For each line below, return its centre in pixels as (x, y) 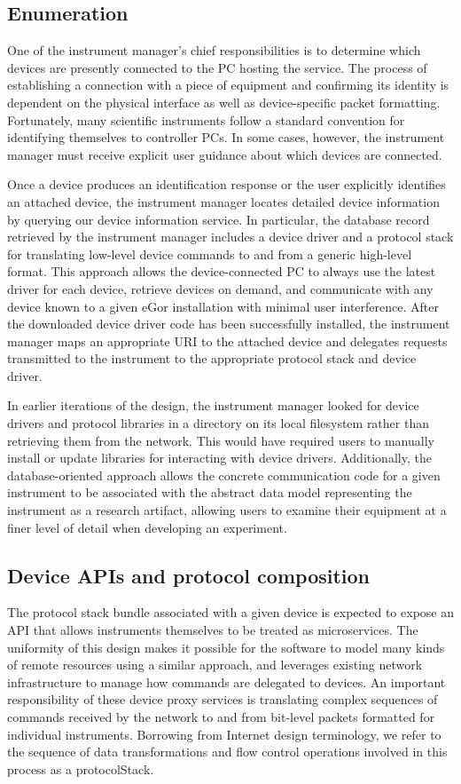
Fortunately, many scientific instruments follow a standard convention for (206, 119)
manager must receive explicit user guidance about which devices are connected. (225, 154)
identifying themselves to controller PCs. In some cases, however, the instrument (226, 137)
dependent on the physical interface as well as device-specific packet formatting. (224, 102)
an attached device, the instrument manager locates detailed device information (223, 201)
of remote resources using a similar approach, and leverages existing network (215, 665)
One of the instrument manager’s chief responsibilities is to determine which (214, 50)
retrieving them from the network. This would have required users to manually (221, 440)
